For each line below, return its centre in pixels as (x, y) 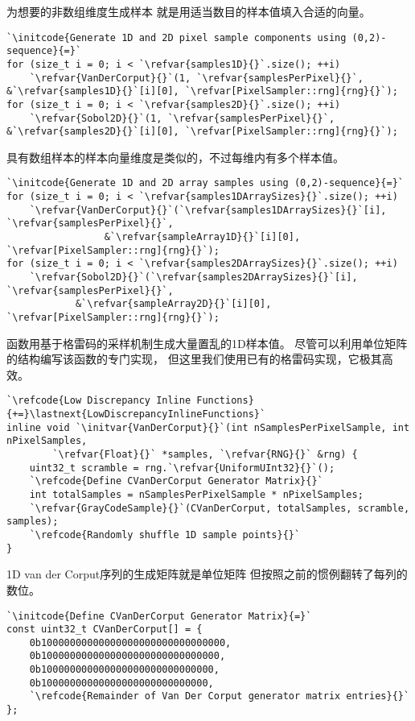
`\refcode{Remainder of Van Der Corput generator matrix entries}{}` (220, 696)
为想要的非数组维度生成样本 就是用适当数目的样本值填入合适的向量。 (189, 11)
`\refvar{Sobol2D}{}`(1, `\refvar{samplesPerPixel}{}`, (182, 118)
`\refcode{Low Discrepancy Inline (99, 401)
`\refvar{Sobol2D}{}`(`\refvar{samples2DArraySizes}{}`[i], (193, 278)
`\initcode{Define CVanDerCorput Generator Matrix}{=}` (159, 616)
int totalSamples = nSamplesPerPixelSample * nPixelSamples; (196, 495)
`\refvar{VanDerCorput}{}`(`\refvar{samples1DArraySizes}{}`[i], (208, 210)
